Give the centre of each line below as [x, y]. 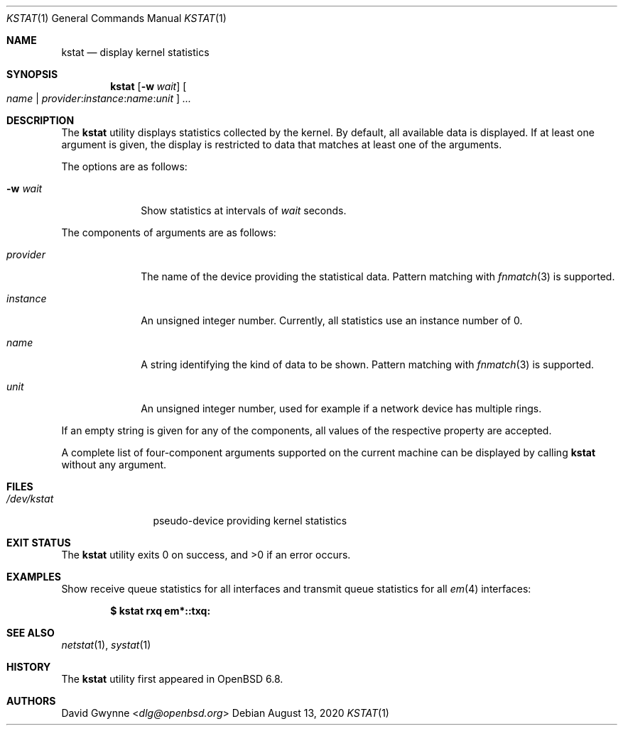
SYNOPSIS [32, 74]
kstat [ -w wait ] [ [148, 86]
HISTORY [29, 667]
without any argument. [114, 465]
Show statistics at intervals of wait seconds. [244, 210]
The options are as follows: [124, 166]
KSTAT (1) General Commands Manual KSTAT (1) [117, 18]
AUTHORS [31, 701]
